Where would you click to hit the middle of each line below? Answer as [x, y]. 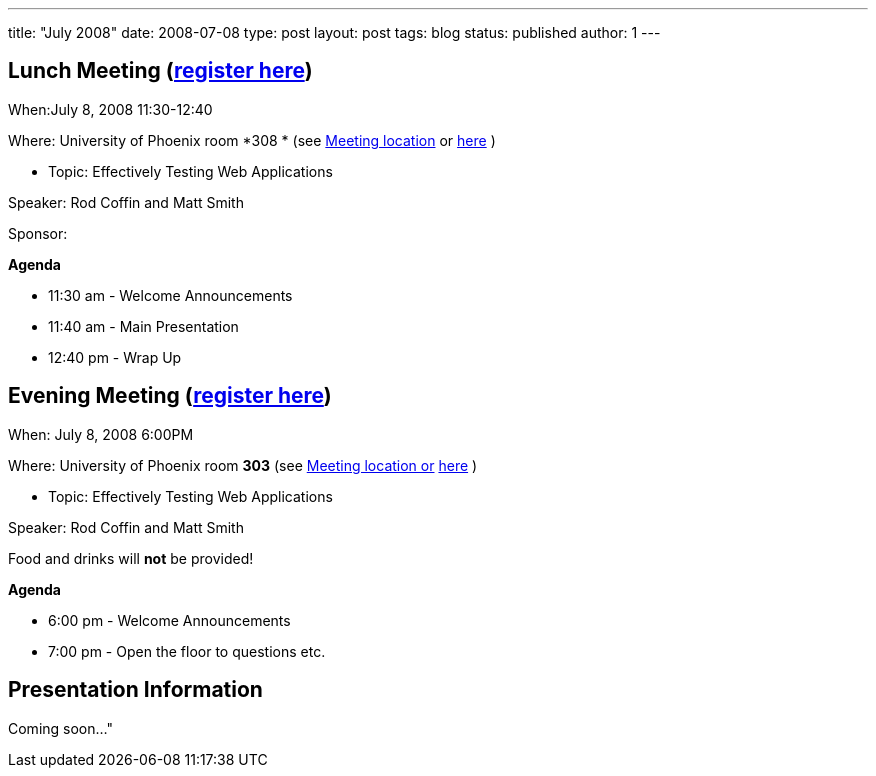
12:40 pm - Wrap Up [115, 357]
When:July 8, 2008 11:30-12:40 [110, 109]
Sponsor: [38, 233]
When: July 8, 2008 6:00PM [101, 434]
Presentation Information [135, 690]
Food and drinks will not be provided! [131, 558]
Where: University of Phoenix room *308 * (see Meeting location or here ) [252, 140]
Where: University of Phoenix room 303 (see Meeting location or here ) [243, 465]
